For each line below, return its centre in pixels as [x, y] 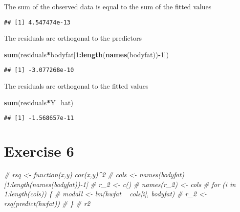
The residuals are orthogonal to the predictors [73, 38]
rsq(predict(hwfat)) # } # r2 [47, 203]
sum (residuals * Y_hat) [39, 102]
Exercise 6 [39, 151]
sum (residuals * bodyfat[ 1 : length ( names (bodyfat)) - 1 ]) [87, 54]
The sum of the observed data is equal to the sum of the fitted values [108, 6]
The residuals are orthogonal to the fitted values [76, 86]
